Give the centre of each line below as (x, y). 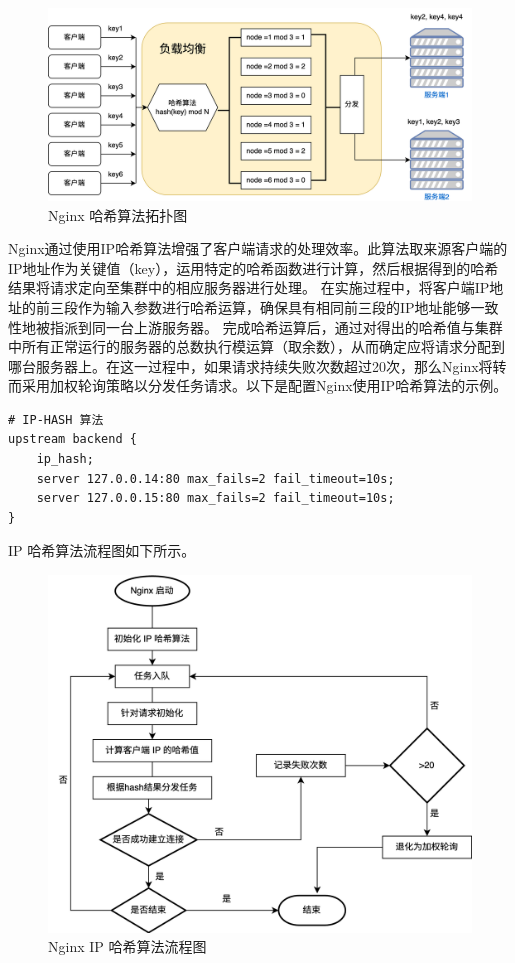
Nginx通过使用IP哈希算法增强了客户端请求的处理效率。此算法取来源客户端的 (258, 248)
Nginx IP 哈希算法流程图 (127, 946)
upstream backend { (72, 439)
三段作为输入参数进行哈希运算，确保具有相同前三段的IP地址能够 (260, 306)
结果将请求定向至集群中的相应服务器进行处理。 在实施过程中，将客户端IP (249, 287)
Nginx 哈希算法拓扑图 (118, 214)
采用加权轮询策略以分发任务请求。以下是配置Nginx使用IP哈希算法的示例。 (264, 385)
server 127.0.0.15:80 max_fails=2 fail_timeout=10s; (215, 498)
